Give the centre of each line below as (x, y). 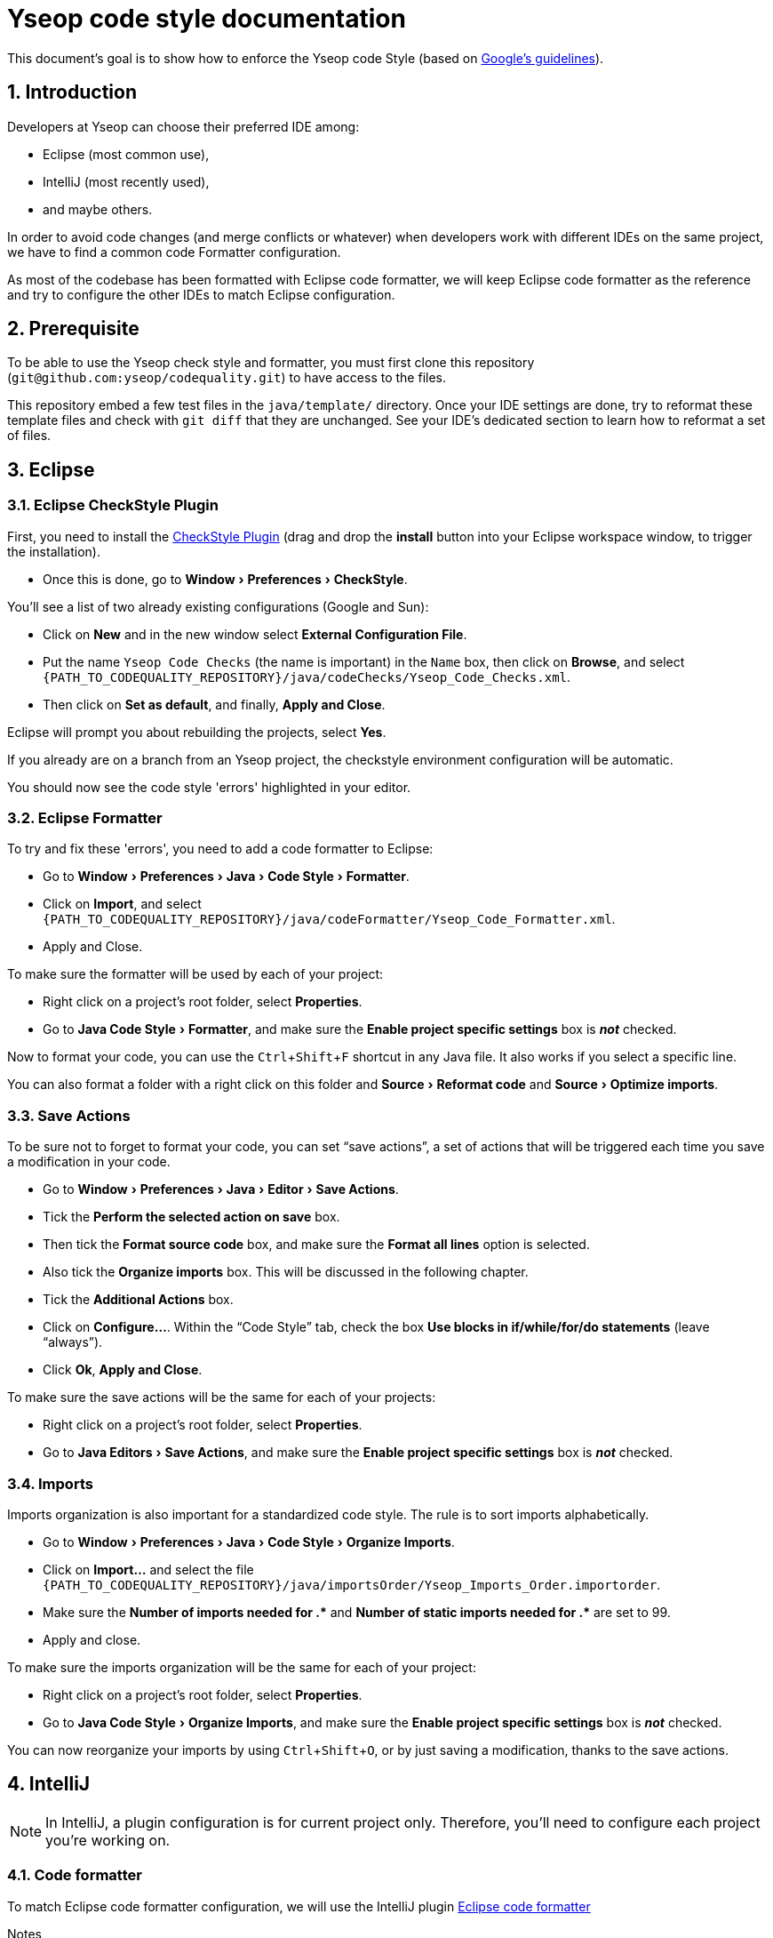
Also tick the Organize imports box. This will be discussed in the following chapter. (286, 1272)
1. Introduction (72, 92)
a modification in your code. (89, 1162)
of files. (29, 436)
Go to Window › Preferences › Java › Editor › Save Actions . (221, 1189)
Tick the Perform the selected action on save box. (191, 1217)
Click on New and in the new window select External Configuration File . (255, 634)
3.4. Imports (50, 1483)
